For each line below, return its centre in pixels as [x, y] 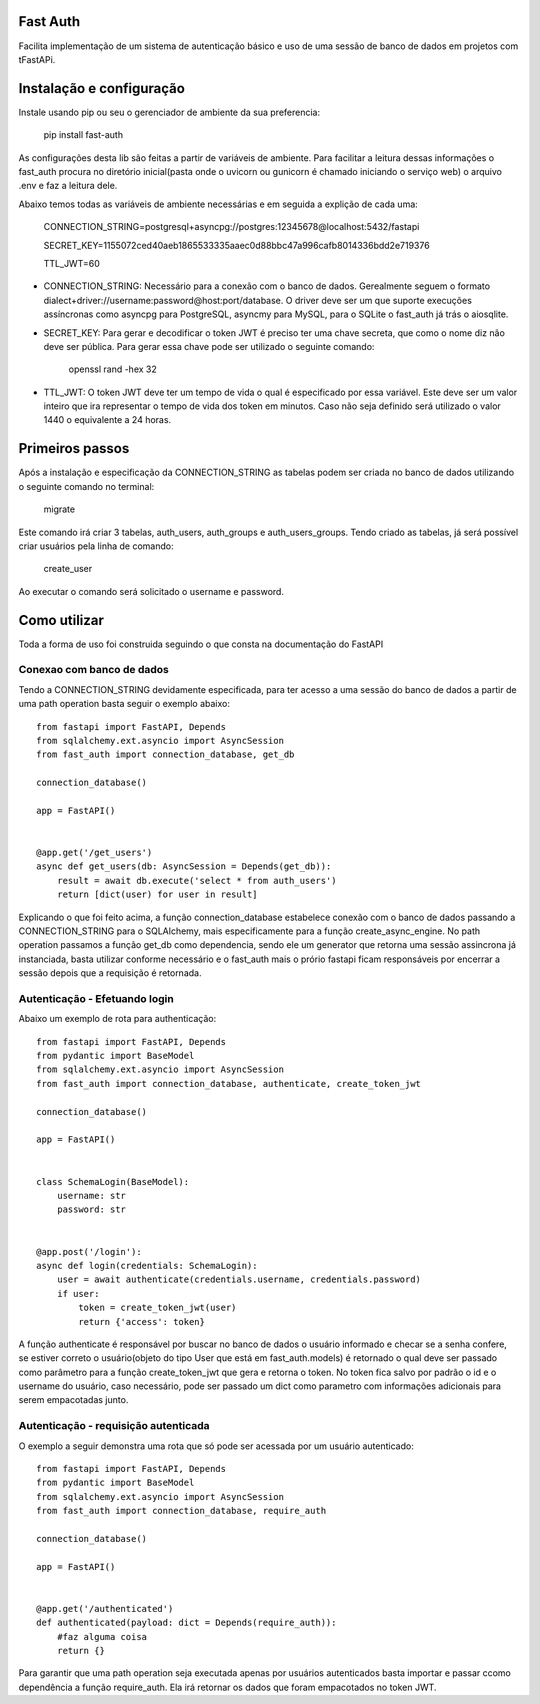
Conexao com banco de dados [93, 670]
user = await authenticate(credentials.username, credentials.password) [239, 1279]
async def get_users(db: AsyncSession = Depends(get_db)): [184, 866]
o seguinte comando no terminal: [86, 486]
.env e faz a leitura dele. [68, 186]
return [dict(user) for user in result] [157, 894]
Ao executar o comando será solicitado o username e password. [151, 591]
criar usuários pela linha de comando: [96, 546]
